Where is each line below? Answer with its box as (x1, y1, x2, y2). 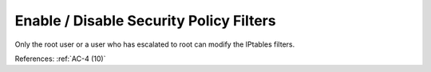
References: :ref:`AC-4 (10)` (14, 54, 106, 63)
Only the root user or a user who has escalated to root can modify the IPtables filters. (14, 40, 295, 49)
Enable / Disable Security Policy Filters (14, 12, 276, 29)
